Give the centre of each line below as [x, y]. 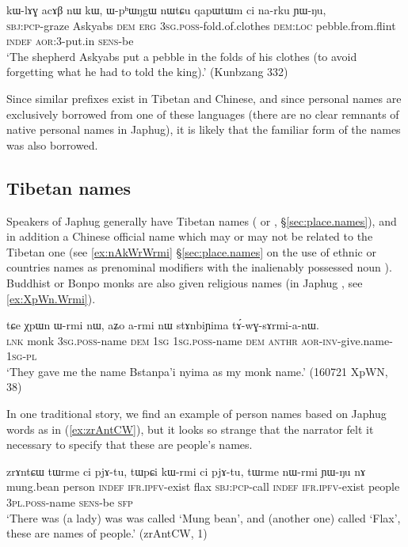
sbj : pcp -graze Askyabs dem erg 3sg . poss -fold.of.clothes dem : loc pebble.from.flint [201, 25]
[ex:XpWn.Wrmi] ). [51, 298]
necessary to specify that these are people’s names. [130, 444]
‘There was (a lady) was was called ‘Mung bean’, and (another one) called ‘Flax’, [204, 517]
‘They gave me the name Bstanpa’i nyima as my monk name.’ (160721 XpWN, [197, 371]
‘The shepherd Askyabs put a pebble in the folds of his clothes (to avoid [182, 56]
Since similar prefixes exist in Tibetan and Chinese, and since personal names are [204, 98]
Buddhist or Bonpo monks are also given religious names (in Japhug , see [185, 282]
